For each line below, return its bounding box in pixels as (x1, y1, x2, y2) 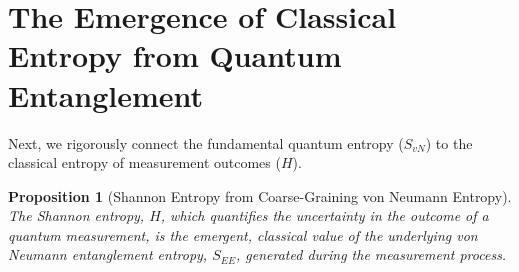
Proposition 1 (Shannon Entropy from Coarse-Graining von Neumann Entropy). (8, 185, 512, 206)
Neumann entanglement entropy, (8, 244, 208, 265)
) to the (425, 132, 473, 153)
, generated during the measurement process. (236, 244, 507, 265)
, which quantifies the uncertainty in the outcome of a (160, 205, 489, 226)
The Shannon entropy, (8, 205, 145, 226)
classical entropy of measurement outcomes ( (8, 152, 281, 173)
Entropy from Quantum (8, 35, 342, 76)
